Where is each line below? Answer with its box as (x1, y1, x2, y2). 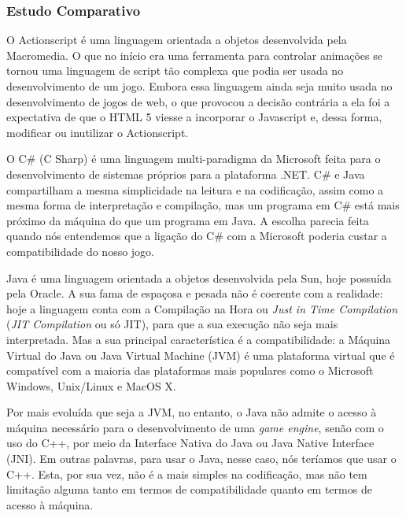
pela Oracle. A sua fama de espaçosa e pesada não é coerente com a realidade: (6, 285, 383, 302)
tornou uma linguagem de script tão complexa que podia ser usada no (6, 62, 344, 79)
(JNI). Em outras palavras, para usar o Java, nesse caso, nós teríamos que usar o (6, 450, 397, 467)
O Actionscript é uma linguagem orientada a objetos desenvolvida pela (6, 31, 347, 48)
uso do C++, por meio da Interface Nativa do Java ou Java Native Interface (6, 435, 375, 451)
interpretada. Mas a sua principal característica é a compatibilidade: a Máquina (6, 331, 391, 347)
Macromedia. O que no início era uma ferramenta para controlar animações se (6, 46, 382, 63)
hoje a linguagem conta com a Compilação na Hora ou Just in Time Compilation (6, 300, 398, 316)
